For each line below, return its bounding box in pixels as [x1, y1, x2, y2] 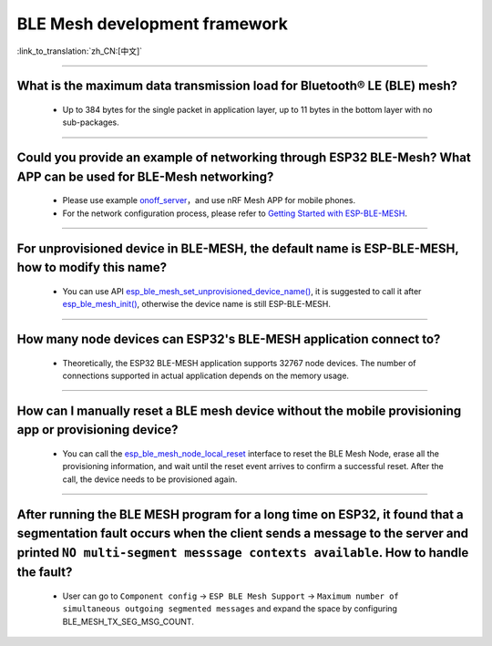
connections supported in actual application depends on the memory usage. [62, 370, 350, 381]
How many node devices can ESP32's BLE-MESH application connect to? [16, 331, 441, 346]
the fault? [16, 565, 73, 580]
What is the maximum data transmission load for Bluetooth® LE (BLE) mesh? [16, 78, 458, 94]
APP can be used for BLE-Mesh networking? [16, 169, 274, 184]
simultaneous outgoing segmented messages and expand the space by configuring [62, 603, 398, 614]
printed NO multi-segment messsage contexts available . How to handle [16, 545, 469, 560]
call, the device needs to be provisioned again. [62, 474, 238, 485]
